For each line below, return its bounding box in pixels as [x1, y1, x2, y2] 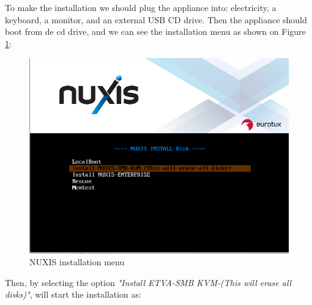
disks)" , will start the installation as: [5, 288, 141, 301]
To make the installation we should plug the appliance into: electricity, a [5, 1, 277, 13]
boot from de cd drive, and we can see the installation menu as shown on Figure [5, 25, 306, 38]
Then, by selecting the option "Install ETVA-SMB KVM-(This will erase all [5, 276, 292, 288]
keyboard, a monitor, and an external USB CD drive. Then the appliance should [5, 13, 307, 26]
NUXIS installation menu [29, 255, 125, 268]
